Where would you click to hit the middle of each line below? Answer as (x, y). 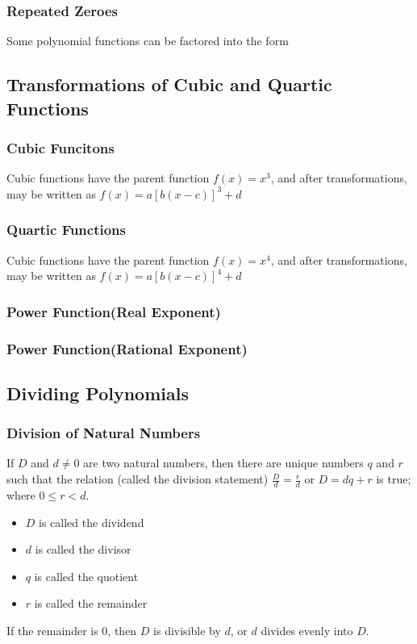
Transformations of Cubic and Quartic (169, 84)
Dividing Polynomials (98, 393)
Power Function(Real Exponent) (114, 311)
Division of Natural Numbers (104, 433)
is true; (394, 479)
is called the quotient (86, 576)
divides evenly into (307, 630)
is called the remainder (91, 603)
